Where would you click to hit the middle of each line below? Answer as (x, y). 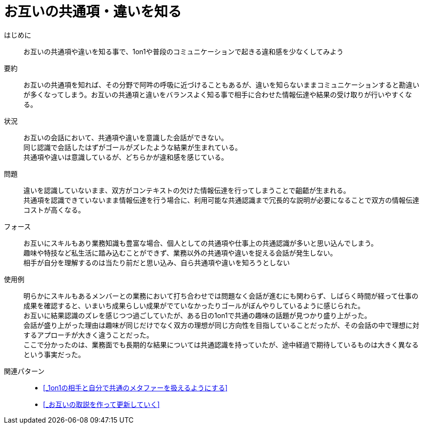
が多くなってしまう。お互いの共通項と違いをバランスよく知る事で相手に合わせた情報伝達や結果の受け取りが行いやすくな (218, 94)
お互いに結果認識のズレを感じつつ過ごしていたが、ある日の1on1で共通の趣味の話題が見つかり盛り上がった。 (197, 315)
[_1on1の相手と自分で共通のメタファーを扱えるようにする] (135, 387)
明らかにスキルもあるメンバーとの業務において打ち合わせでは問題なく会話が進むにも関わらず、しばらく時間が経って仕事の (221, 296)
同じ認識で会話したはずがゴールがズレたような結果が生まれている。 (133, 147)
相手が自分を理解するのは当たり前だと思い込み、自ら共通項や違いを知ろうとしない (157, 262)
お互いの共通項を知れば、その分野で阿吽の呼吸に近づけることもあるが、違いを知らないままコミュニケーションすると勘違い (222, 85)
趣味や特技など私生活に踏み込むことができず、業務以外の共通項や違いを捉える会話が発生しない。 (180, 253)
